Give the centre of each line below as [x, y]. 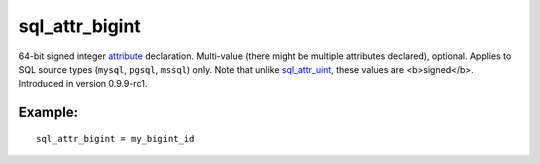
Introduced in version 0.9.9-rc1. [83, 84]
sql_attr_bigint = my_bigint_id [115, 138]
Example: [48, 112]
